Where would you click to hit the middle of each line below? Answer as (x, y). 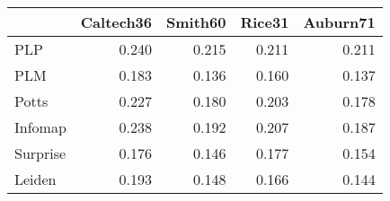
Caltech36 (116, 22)
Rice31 (265, 22)
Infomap (40, 127)
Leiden (35, 179)
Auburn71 (339, 22)
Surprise (40, 153)
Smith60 (196, 22)
